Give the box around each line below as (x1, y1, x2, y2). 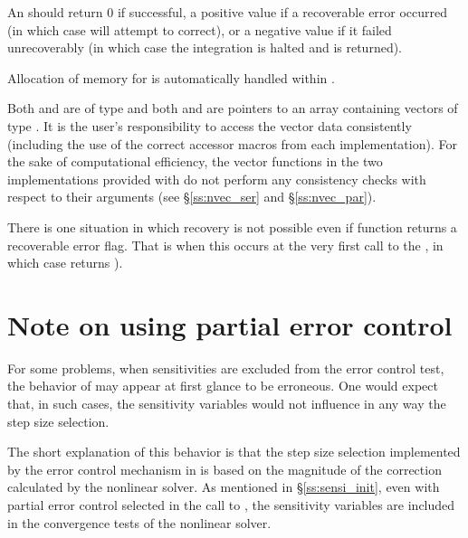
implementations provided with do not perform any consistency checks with (7, 169, 426, 188)
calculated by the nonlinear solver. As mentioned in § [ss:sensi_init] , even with (7, 477, 440, 496)
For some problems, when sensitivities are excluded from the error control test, (7, 358, 444, 377)
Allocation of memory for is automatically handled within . (7, 68, 335, 87)
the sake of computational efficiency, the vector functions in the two (7, 152, 383, 171)
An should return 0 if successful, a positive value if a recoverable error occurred (7, 3, 448, 21)
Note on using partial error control (7, 306, 453, 343)
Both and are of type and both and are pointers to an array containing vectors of (7, 99, 458, 118)
